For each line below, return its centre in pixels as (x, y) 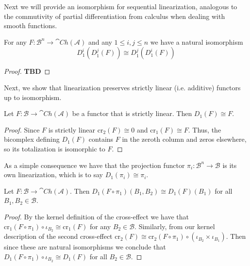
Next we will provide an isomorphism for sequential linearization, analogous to (121, 6)
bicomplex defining (32, 139)
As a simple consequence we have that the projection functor (94, 165)
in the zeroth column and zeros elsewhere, (184, 139)
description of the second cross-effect (58, 236)
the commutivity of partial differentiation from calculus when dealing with (115, 16)
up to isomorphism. (33, 97)
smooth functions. (31, 25)
